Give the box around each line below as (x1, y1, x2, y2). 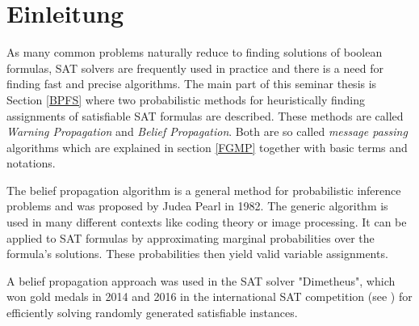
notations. (6, 155, 56, 171)
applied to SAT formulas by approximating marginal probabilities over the (6, 229, 375, 246)
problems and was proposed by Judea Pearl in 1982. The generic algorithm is (6, 197, 388, 214)
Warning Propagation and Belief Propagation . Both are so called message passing (6, 123, 408, 140)
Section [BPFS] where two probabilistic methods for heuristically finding (6, 91, 365, 108)
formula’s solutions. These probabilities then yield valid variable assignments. (6, 245, 388, 262)
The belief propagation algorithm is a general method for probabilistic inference (6, 181, 401, 198)
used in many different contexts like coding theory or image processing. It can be (6, 214, 407, 231)
